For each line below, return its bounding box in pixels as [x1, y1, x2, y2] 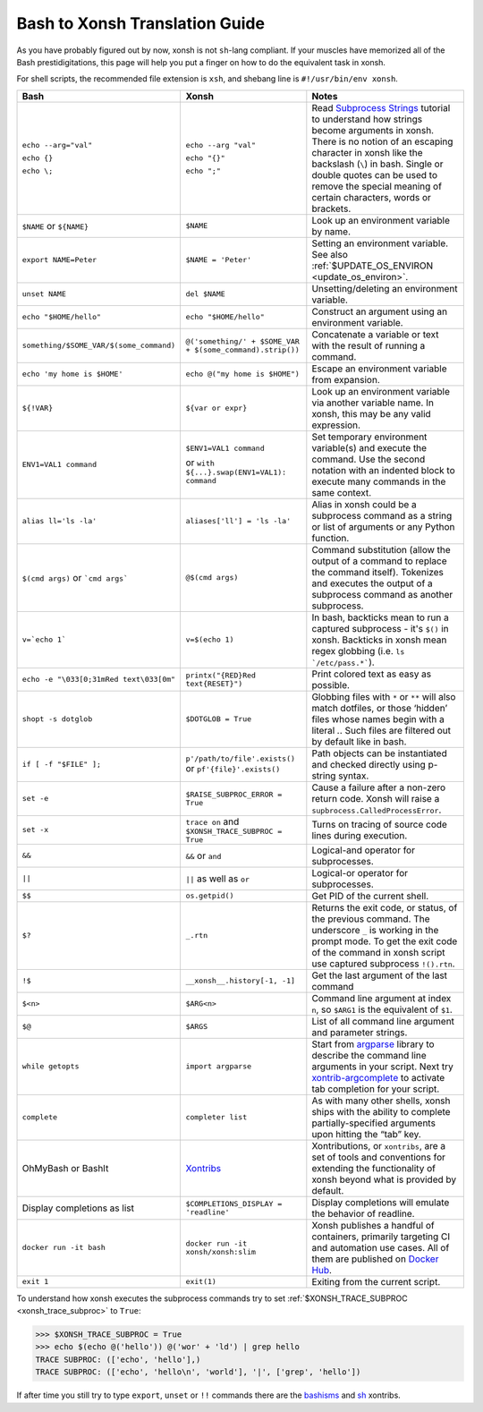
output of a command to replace [311, 555, 447, 567]
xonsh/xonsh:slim [185, 1246, 257, 1256]
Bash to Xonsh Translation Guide [16, 13, 266, 33]
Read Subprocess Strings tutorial [311, 101, 451, 114]
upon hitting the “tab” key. [311, 1127, 422, 1140]
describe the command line [311, 1049, 427, 1061]
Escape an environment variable [311, 362, 447, 375]
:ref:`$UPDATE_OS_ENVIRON [311, 259, 434, 272]
